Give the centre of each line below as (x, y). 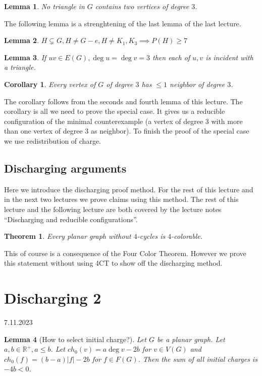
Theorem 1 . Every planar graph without (68, 236)
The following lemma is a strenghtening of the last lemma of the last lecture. (123, 23)
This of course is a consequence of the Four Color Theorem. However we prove (125, 253)
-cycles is (151, 236)
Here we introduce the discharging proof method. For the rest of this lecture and (129, 189)
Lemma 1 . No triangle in (44, 6)
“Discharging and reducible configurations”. (71, 219)
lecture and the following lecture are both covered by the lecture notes (113, 209)
